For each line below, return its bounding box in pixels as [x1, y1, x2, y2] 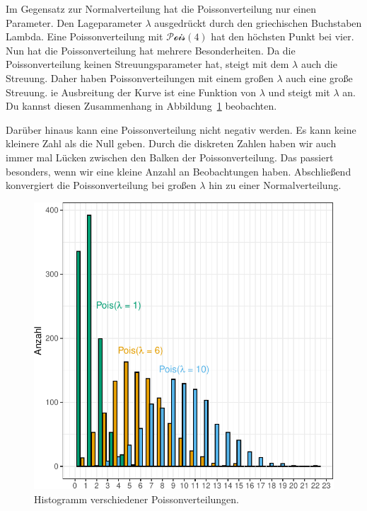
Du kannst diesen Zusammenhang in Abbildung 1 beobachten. [6, 98, 277, 113]
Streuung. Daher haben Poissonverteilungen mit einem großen [6, 70, 274, 85]
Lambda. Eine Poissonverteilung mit [6, 29, 163, 44]
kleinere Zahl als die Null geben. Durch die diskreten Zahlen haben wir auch [6, 136, 337, 151]
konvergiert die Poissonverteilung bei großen [6, 178, 197, 193]
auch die [301, 57, 337, 71]
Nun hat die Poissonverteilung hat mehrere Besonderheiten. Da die [6, 42, 296, 57]
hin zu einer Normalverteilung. [209, 178, 342, 193]
